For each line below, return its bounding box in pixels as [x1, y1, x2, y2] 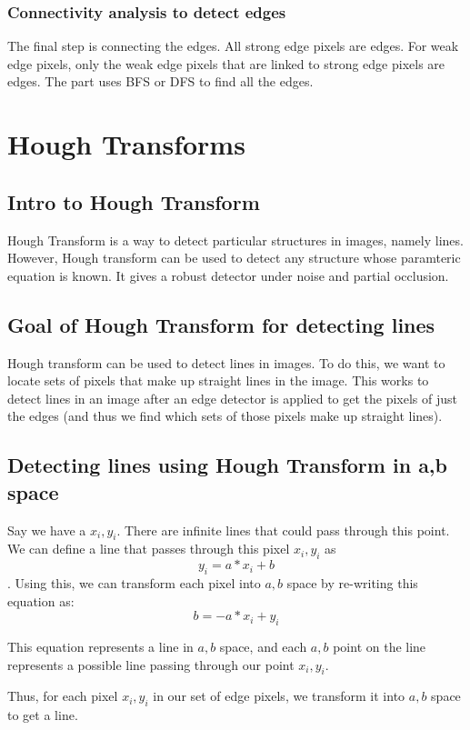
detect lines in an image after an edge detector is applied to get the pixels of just [7, 388, 458, 407]
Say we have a [7, 520, 86, 539]
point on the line [333, 636, 426, 655]
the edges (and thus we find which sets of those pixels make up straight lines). [7, 406, 443, 425]
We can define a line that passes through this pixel [7, 539, 290, 558]
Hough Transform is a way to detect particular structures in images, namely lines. [7, 230, 464, 249]
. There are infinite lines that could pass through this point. [116, 520, 450, 539]
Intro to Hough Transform [7, 187, 260, 215]
